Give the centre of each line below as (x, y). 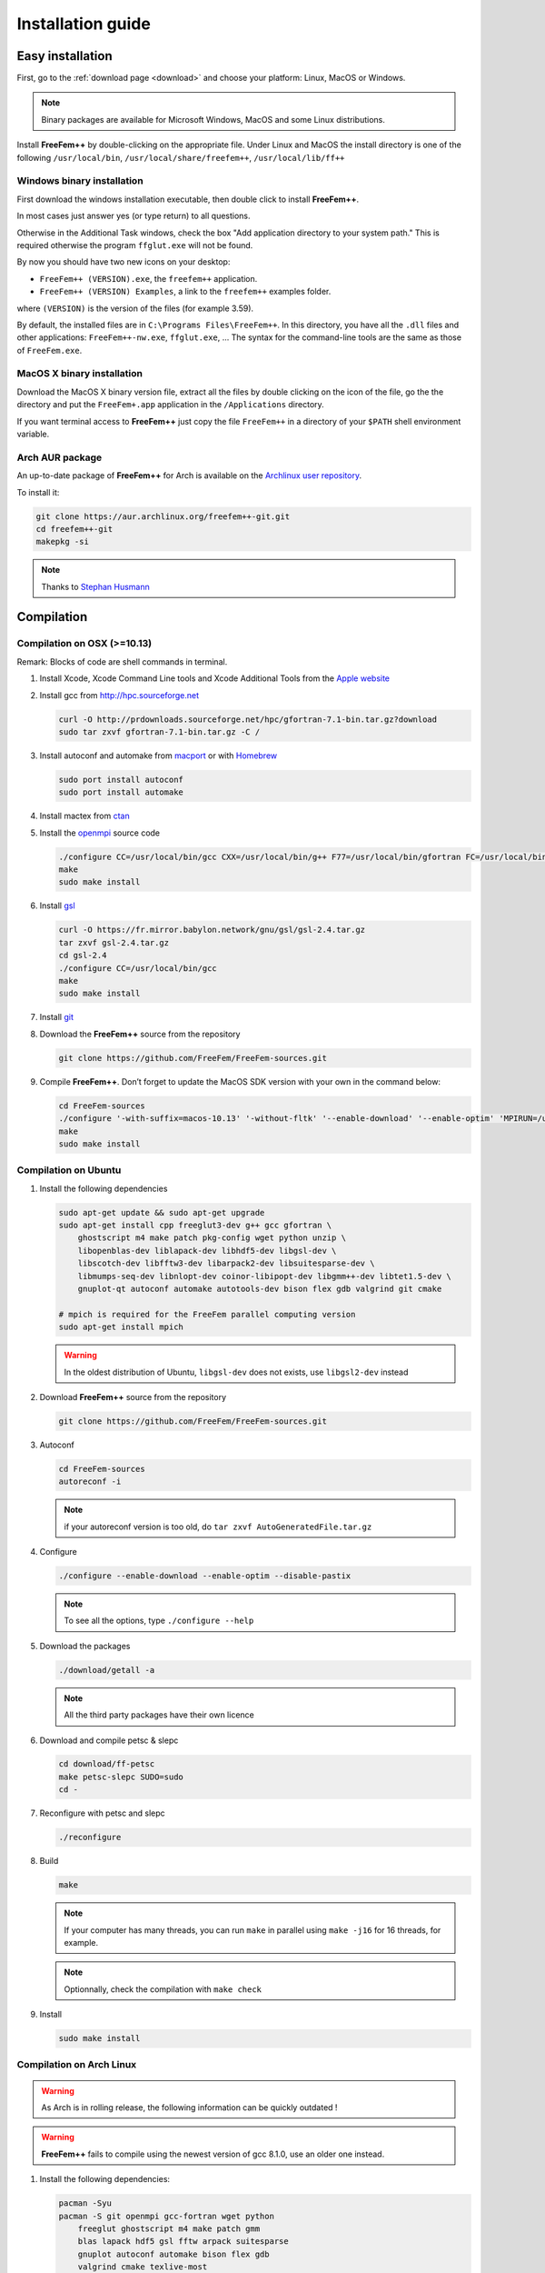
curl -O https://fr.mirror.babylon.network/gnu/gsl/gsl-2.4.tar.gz (212, 930)
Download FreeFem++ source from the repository (133, 1397)
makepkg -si (63, 542)
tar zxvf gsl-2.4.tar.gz (114, 942)
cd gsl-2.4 (83, 956)
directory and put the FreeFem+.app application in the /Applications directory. (170, 405)
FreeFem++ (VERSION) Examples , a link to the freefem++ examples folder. (185, 292)
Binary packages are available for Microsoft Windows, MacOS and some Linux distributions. (213, 119)
